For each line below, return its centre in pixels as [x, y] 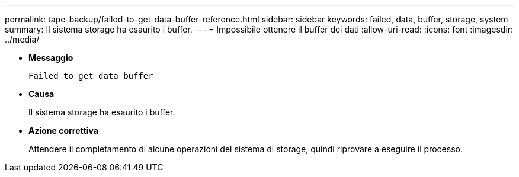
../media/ [22, 39]
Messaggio [51, 58]
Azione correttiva [63, 131]
